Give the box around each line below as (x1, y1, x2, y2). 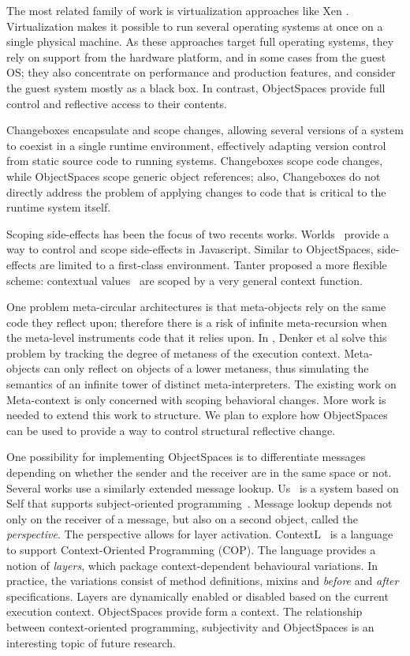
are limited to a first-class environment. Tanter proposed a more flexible (39, 256, 387, 272)
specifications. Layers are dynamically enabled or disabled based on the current (6, 587, 389, 604)
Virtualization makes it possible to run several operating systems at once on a (6, 17, 383, 34)
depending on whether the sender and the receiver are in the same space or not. (6, 464, 392, 481)
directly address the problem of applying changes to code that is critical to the (6, 183, 386, 200)
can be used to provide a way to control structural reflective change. (6, 422, 336, 438)
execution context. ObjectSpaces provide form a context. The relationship (6, 603, 363, 620)
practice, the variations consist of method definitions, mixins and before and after (6, 572, 399, 589)
